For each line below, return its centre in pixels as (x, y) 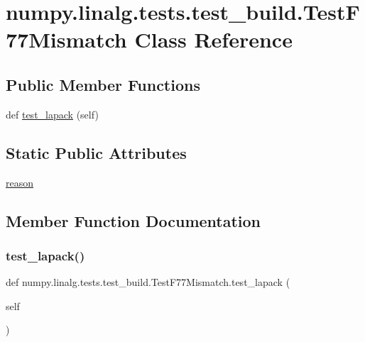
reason (20, 182)
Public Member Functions (103, 84)
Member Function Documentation (134, 220)
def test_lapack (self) (52, 114)
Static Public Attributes (96, 152)
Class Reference (213, 39)
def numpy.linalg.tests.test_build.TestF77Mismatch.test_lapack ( (148, 282)
